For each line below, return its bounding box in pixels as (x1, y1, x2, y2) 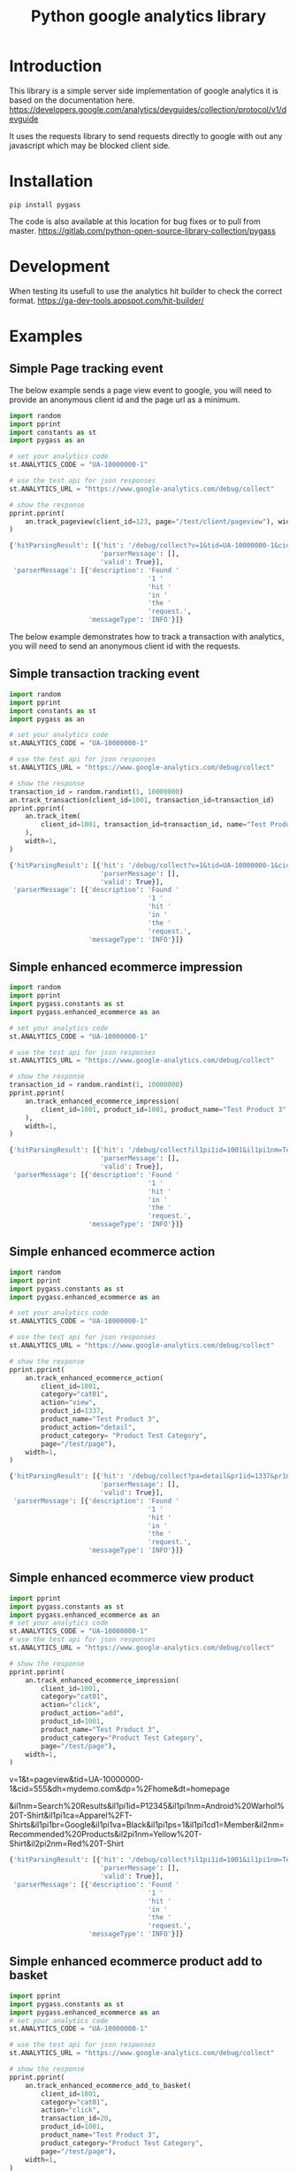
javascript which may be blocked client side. (9, 140, 171, 151)
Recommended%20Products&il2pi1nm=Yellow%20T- (9, 1829, 202, 1840)
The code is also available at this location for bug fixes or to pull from (9, 215, 261, 227)
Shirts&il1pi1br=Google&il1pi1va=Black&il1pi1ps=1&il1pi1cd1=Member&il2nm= (9, 1819, 285, 1830)
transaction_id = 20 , (41, 2114, 113, 2123)
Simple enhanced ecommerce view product (9, 1571, 255, 1586)
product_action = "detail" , (41, 1423, 137, 1431)
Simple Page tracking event (9, 361, 164, 376)
